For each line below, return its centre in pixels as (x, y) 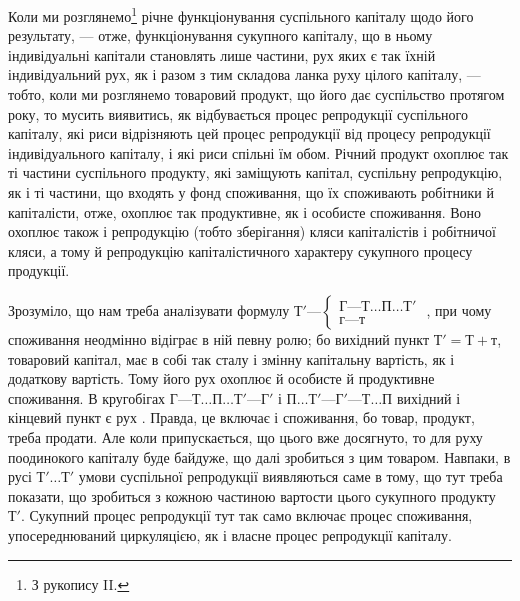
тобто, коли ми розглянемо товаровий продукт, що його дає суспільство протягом (256, 94)
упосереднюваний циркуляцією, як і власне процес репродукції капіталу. (230, 534)
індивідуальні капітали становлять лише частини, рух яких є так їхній (222, 54)
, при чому (459, 309)
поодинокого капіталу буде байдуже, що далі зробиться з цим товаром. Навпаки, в (259, 456)
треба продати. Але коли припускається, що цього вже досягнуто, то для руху (245, 436)
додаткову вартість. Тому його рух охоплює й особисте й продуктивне (221, 378)
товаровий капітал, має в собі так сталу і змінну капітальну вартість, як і (231, 358)
